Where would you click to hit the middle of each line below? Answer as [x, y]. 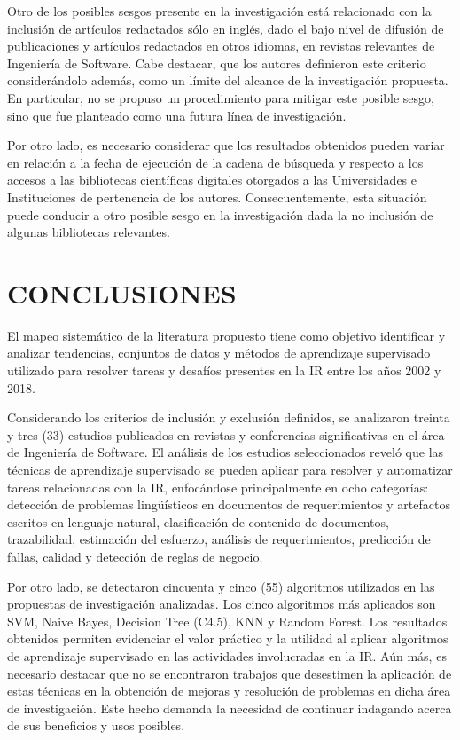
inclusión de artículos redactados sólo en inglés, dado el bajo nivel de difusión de [226, 28]
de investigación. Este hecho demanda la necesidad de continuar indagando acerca [230, 708]
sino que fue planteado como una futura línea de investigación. [177, 115]
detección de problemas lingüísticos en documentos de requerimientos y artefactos [229, 504]
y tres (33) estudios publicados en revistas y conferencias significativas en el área [226, 434]
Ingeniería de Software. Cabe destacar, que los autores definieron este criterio [217, 63]
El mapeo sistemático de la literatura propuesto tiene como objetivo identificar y [226, 335]
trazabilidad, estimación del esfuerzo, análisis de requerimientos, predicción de [219, 539]
